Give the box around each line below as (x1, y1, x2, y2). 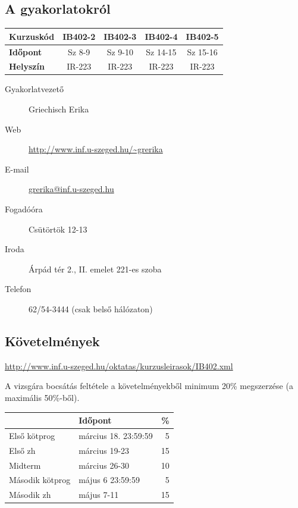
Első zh (9, 444, 36, 456)
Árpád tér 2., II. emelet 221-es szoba (29, 262, 162, 275)
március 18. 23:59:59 (79, 429, 153, 441)
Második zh (9, 488, 51, 501)
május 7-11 (79, 488, 119, 501)
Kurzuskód (9, 30, 55, 42)
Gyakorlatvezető (5, 83, 64, 95)
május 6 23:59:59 (79, 473, 140, 486)
